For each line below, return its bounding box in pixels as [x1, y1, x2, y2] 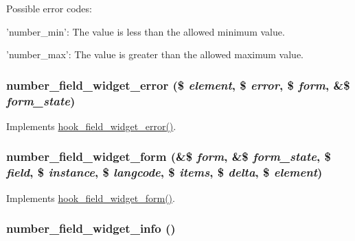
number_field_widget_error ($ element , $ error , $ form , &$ [6, 76, 350, 93]
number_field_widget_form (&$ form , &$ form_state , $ [6, 148, 331, 165]
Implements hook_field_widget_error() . [6, 118, 176, 133]
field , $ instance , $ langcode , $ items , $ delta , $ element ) [6, 164, 323, 181]
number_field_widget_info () [6, 220, 176, 237]
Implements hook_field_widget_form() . [6, 190, 175, 205]
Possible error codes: [6, 1, 92, 15]
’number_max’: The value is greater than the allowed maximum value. [6, 47, 304, 62]
